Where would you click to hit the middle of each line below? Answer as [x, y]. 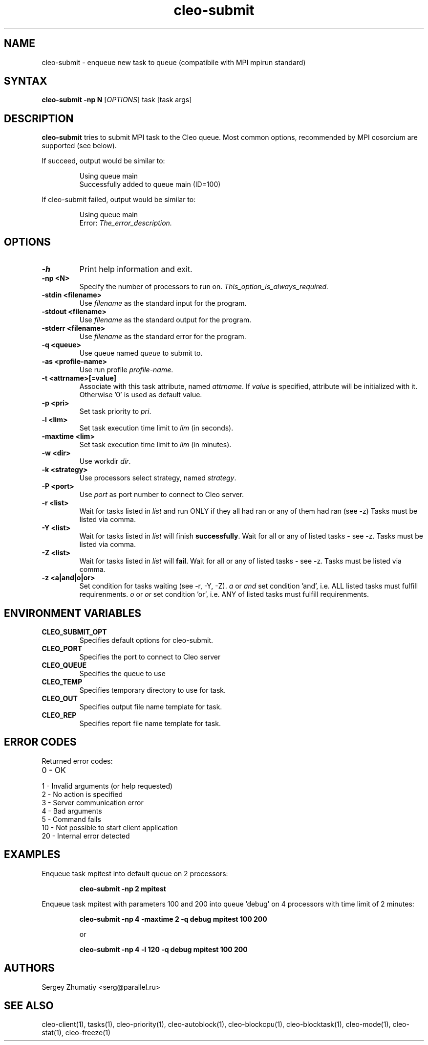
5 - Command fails [71, 819]
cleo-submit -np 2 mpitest [123, 888]
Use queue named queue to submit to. [141, 353]
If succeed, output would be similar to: [103, 161]
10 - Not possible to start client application [110, 827]
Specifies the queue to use [122, 673]
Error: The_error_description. [126, 223]
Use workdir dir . [105, 461]
